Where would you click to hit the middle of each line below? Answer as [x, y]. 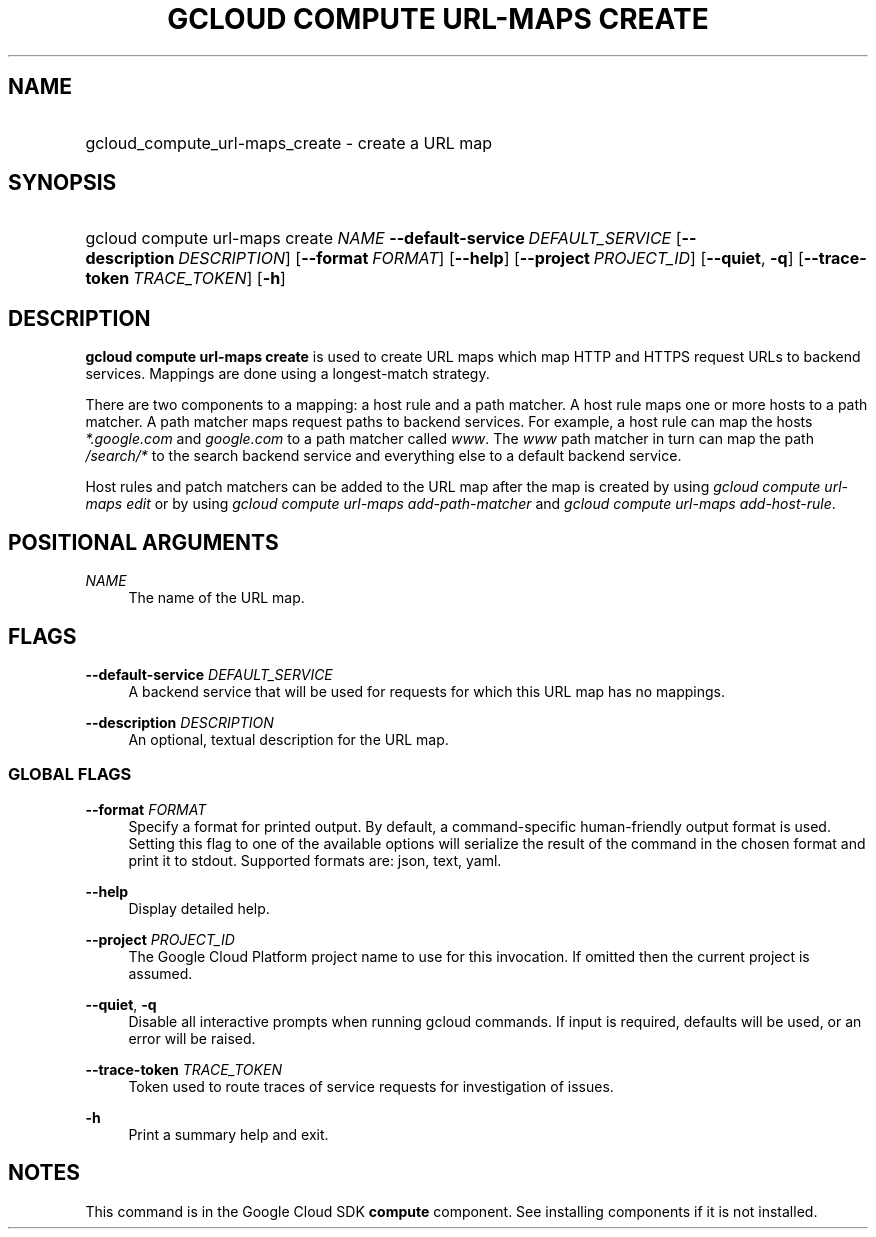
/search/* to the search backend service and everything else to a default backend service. [383, 456]
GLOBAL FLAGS [70, 774]
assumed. [160, 973]
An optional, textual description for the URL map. [288, 739]
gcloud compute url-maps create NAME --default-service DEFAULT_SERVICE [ [383, 238]
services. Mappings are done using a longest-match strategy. [287, 374]
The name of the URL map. [216, 598]
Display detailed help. [199, 908]
